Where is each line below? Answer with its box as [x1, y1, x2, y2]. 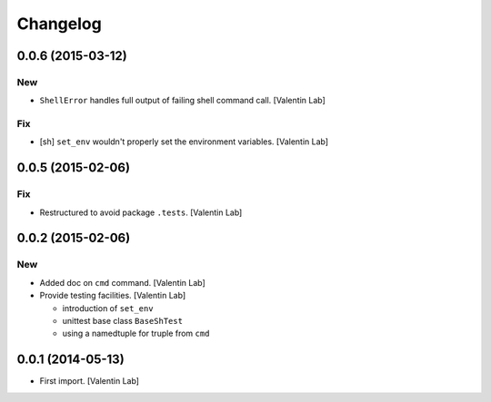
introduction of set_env [62, 302, 154, 313]
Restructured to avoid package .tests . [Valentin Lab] [39, 207, 243, 218]
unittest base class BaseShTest [62, 315, 184, 326]
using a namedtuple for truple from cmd [62, 328, 210, 339]
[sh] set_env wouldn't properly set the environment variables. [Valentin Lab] [39, 136, 329, 147]
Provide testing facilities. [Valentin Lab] [39, 290, 186, 301]
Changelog [16, 14, 102, 34]
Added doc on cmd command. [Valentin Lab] [39, 277, 206, 288]
